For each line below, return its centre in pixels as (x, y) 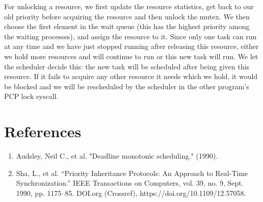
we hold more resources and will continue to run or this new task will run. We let (131, 56)
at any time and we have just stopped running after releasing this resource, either (131, 46)
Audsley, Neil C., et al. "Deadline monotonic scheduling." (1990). (117, 156)
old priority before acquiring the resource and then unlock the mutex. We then (127, 16)
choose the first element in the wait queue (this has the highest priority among (127, 26)
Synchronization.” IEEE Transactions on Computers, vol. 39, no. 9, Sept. (130, 183)
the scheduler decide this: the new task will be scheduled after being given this (127, 66)
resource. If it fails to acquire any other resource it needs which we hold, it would (131, 76)
